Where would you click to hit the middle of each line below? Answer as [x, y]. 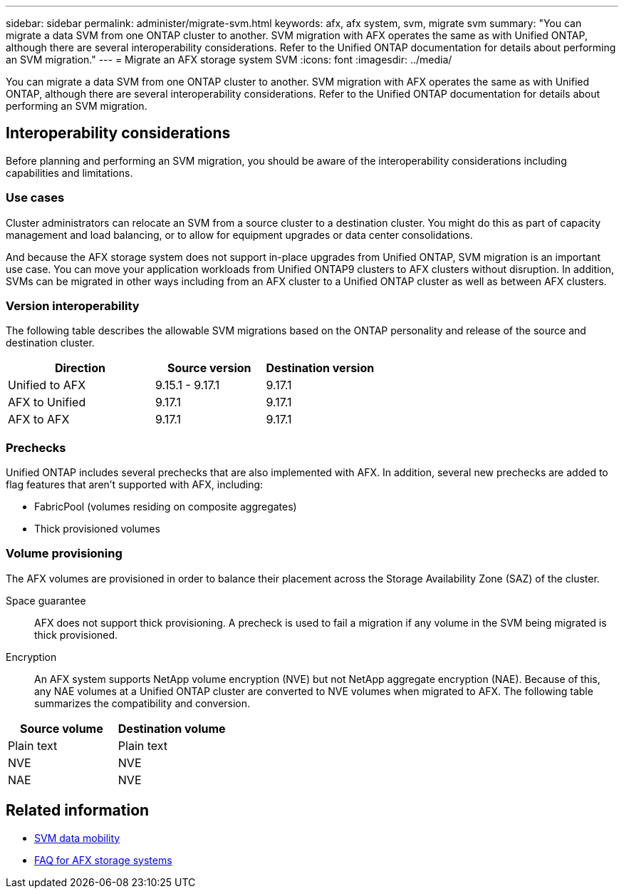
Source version [209, 368]
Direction [80, 368]
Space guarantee [46, 600]
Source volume [62, 728]
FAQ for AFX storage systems [103, 860]
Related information [78, 811]
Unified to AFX [47, 385]
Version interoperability [73, 305]
